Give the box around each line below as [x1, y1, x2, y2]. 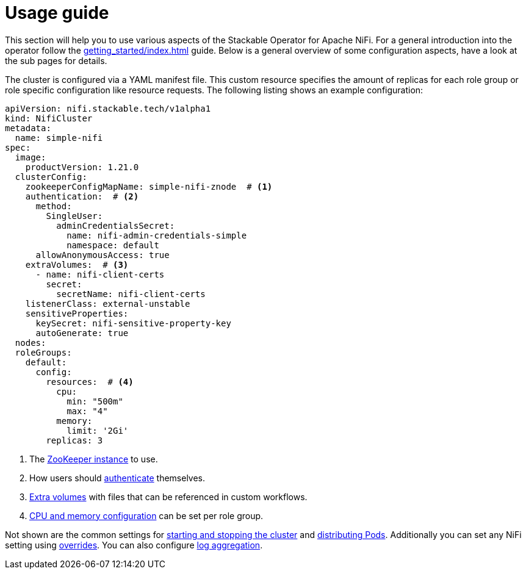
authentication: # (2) [25, 191, 139, 201]
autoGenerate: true [35, 328, 129, 338]
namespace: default [67, 240, 159, 250]
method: [35, 201, 72, 211]
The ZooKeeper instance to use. [29, 453, 158, 464]
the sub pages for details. [5, 55, 107, 66]
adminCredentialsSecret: [56, 220, 175, 231]
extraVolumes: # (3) [25, 259, 129, 270]
